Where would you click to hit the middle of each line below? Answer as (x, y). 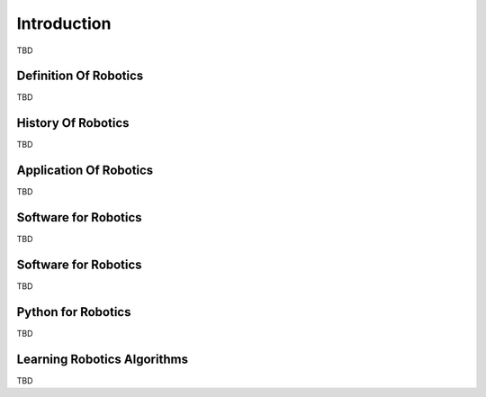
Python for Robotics (74, 312)
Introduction (64, 23)
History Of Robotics (73, 123)
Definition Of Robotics (80, 76)
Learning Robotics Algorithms (103, 359)
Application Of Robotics (85, 171)
